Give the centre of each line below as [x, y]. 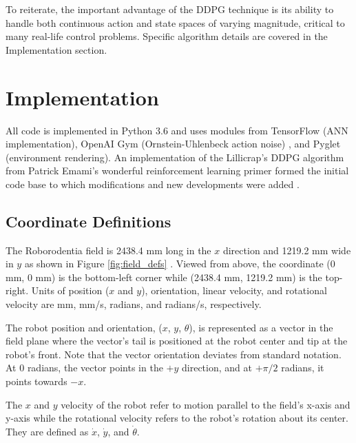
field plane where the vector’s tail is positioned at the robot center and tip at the [177, 341]
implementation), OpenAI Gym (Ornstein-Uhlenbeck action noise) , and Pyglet [173, 144]
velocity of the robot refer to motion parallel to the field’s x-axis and [206, 404]
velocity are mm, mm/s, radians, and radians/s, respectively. [134, 304]
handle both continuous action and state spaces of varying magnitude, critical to [175, 22]
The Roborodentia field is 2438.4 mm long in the [108, 250]
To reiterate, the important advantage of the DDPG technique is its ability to [170, 9]
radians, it [303, 368]
